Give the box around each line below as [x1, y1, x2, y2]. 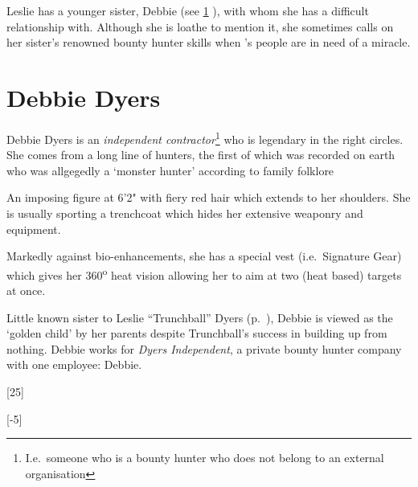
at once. [6, 281, 46, 298]
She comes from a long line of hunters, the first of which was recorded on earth [6, 146, 395, 163]
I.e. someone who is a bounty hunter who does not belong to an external [25, 449, 384, 466]
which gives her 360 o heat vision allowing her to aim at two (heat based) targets [6, 264, 402, 283]
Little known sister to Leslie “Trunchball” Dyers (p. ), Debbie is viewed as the [6, 309, 393, 325]
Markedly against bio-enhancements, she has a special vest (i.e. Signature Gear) [6, 248, 402, 264]
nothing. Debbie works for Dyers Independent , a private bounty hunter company [6, 340, 402, 357]
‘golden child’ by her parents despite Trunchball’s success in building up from [6, 325, 387, 342]
